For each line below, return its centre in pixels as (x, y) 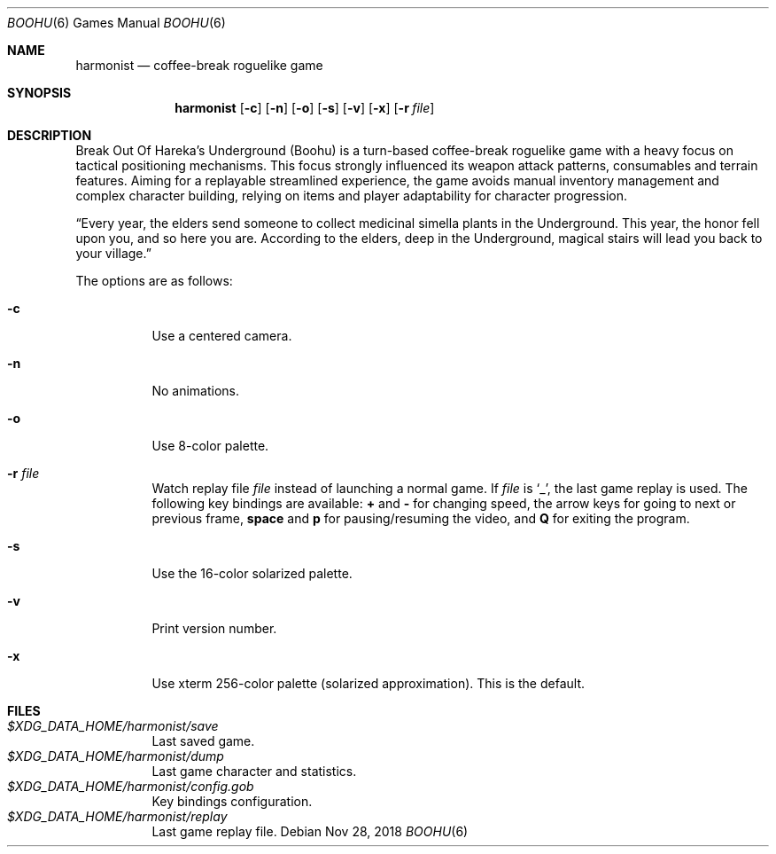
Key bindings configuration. (232, 801)
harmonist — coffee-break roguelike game (199, 65)
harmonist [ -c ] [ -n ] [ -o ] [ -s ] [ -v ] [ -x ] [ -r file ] (305, 108)
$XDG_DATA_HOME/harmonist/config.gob (131, 786)
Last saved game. (203, 741)
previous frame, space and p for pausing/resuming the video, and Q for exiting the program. (421, 518)
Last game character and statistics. (254, 771)
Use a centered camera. (222, 336)
